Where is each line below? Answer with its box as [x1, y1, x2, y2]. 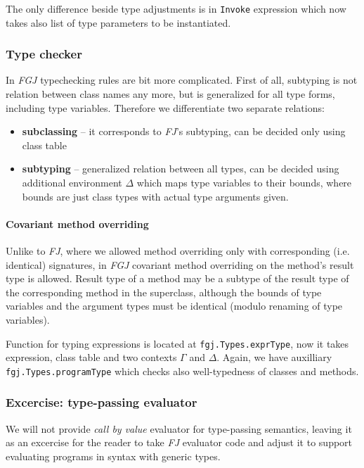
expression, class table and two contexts [6, 350, 177, 365]
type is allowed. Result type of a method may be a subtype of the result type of [6, 271, 349, 286]
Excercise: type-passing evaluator [6, 393, 197, 411]
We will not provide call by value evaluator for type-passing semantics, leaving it [6, 421, 352, 436]
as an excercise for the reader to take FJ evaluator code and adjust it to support [6, 435, 353, 450]
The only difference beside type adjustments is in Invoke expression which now [6, 1, 346, 15]
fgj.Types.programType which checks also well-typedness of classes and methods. [6, 363, 359, 378]
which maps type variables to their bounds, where [136, 175, 352, 190]
